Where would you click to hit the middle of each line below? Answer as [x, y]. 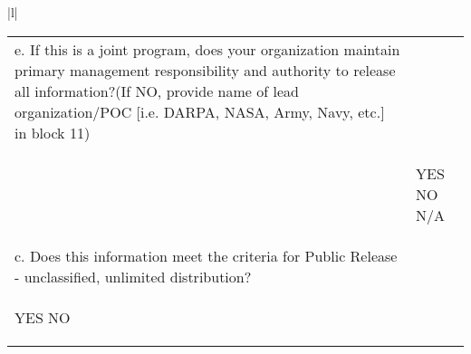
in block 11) [53, 132]
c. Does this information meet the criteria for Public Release [206, 255]
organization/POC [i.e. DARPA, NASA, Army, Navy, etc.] [200, 111]
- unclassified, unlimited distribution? [133, 276]
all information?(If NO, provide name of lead [157, 91]
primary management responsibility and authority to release [205, 70]
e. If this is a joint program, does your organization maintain [207, 49]
